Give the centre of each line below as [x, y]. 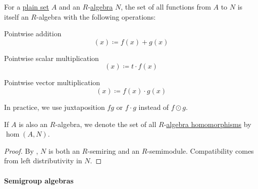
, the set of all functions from [166, 7]
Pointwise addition [33, 34]
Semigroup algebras [39, 180]
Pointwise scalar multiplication [51, 58]
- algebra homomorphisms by [208, 124]
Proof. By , [21, 150]
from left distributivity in [43, 161]
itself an [16, 16]
